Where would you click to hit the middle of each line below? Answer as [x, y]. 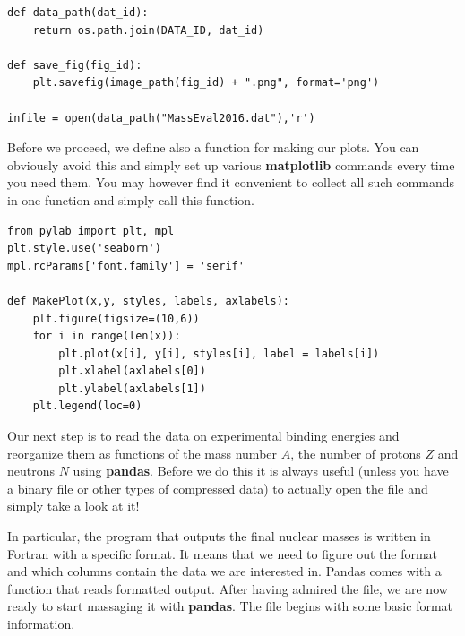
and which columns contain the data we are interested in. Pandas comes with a [224, 571]
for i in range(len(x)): [107, 336]
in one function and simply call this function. [131, 199]
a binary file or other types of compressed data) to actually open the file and [218, 488]
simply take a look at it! [73, 506]
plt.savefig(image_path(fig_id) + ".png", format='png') [206, 83]
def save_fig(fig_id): [75, 65]
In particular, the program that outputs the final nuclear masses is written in [219, 536]
